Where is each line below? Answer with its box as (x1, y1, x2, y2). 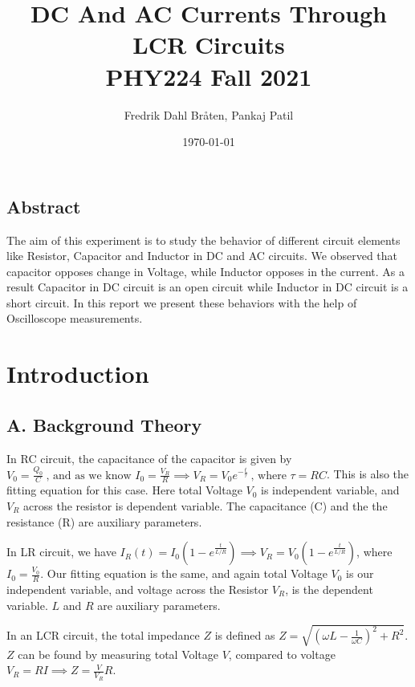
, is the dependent (285, 580, 373, 597)
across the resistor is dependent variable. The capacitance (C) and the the (23, 497, 388, 514)
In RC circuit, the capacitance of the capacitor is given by (6, 449, 292, 466)
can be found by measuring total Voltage (18, 645, 219, 662)
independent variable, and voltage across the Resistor (6, 580, 269, 597)
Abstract (6, 193, 81, 218)
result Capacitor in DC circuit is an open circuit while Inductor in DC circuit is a (6, 278, 409, 295)
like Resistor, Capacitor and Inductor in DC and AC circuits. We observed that (6, 247, 398, 264)
